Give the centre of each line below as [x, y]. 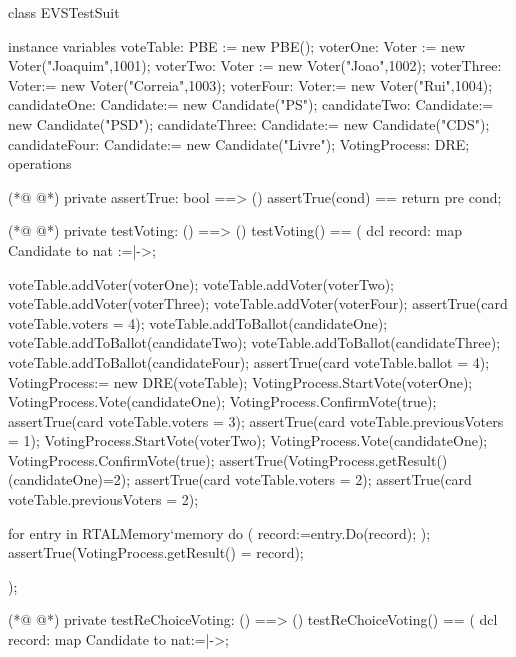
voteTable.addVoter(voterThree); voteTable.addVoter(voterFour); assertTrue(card [258, 303]
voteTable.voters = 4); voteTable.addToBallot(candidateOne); [198, 322]
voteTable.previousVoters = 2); [103, 499]
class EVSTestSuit [64, 12]
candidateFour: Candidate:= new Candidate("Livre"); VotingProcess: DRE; [239, 143]
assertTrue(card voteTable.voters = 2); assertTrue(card [303, 479]
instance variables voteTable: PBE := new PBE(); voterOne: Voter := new [237, 45]
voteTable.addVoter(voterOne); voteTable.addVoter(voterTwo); [201, 283]
